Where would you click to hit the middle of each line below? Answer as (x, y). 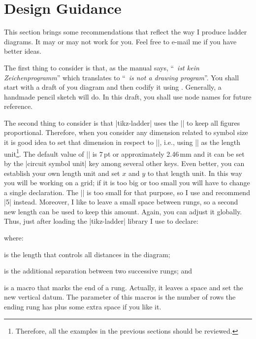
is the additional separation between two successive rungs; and (98, 271)
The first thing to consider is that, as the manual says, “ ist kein (102, 67)
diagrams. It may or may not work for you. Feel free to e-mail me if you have (120, 41)
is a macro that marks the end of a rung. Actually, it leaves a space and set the (124, 287)
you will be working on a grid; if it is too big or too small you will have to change (127, 183)
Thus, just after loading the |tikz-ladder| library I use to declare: (101, 221)
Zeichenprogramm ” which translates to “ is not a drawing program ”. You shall (122, 77)
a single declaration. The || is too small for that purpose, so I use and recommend (127, 192)
